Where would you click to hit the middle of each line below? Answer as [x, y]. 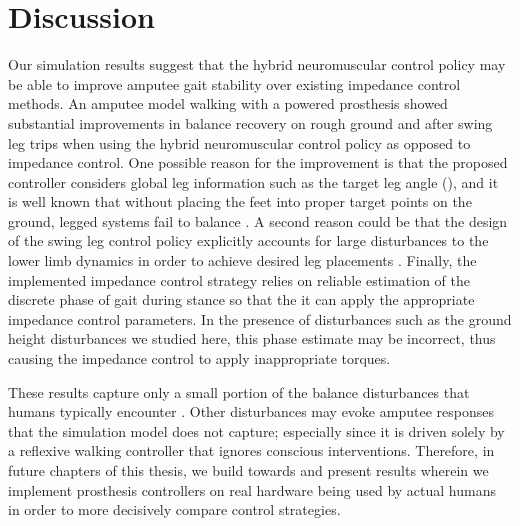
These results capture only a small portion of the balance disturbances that [239, 391]
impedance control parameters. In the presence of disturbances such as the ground [260, 318]
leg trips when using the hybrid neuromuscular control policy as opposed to [239, 142]
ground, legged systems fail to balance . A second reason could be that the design [258, 220]
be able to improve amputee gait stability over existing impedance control [234, 83]
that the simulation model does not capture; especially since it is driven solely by [256, 430]
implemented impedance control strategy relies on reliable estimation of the [239, 279]
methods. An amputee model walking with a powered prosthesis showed [228, 103]
